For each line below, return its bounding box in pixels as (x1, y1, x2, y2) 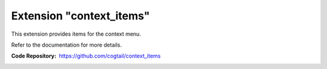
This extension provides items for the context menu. (11, 30, 142, 38)
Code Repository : (11, 52, 57, 60)
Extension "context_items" (11, 9, 150, 22)
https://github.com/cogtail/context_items (59, 52, 161, 60)
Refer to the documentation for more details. (11, 41, 122, 48)
